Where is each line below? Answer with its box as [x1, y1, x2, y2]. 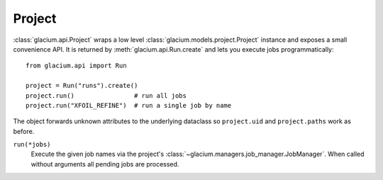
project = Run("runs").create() [26, 81, 138, 90]
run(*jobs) [13, 140, 51, 149]
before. [13, 127, 35, 135]
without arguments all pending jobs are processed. [30, 159, 179, 168]
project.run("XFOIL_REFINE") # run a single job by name [26, 101, 232, 109]
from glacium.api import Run [26, 62, 127, 70]
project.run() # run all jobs [26, 91, 187, 99]
